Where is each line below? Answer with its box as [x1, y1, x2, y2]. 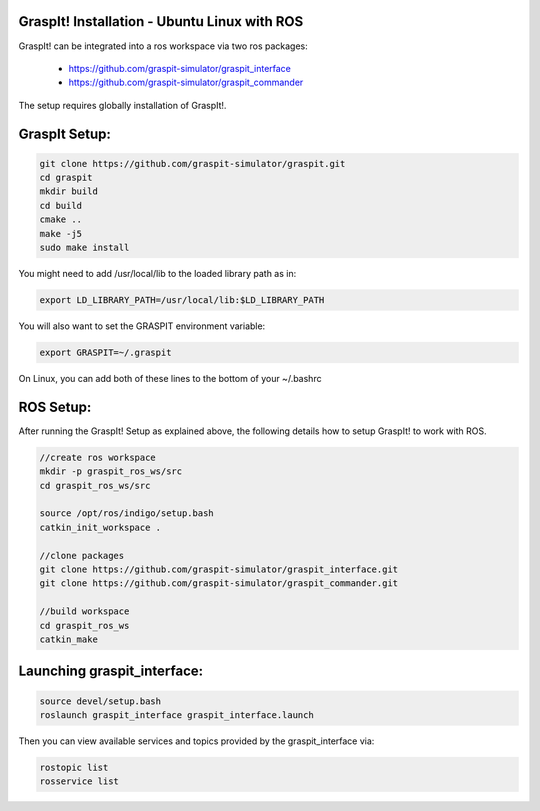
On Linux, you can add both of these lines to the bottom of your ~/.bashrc [18, 372, 322, 384]
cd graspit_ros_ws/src [39, 480, 151, 491]
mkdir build [39, 186, 99, 197]
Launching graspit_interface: [18, 663, 204, 680]
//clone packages [39, 550, 125, 561]
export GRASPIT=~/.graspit [39, 346, 172, 358]
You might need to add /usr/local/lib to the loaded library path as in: [18, 268, 297, 280]
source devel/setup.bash [39, 695, 162, 707]
